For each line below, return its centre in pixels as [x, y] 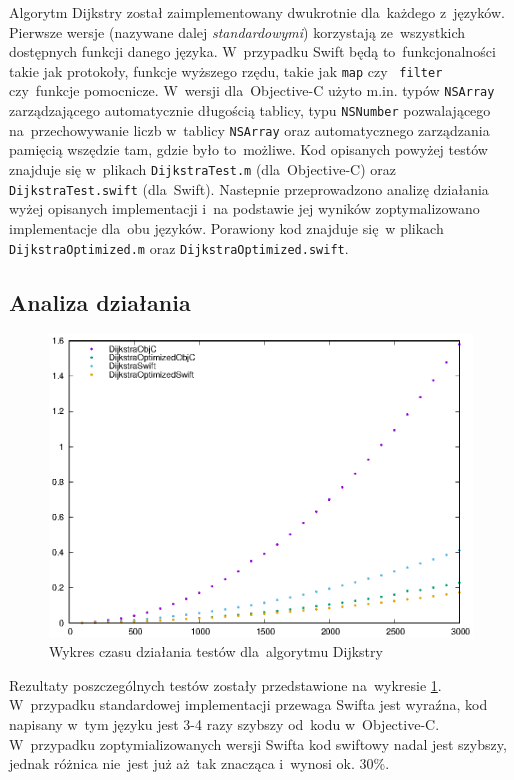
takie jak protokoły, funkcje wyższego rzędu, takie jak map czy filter [226, 70]
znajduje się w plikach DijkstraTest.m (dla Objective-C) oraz [202, 169]
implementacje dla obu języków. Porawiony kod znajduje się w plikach [226, 227]
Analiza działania [100, 301]
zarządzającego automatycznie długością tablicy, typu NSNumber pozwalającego [250, 110]
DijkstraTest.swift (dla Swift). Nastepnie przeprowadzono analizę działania [249, 188]
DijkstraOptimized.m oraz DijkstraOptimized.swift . [179, 247]
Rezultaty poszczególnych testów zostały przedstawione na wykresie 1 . [225, 684]
